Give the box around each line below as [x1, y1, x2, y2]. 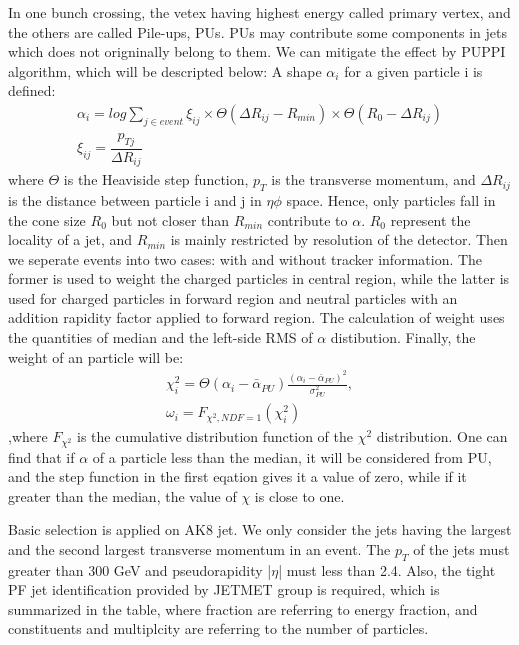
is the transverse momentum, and [271, 169, 476, 190]
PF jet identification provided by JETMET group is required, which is [8, 579, 440, 600]
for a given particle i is [344, 60, 483, 81]
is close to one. [254, 485, 345, 506]
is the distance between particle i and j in [8, 189, 262, 210]
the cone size [8, 209, 86, 230]
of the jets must [413, 538, 510, 559]
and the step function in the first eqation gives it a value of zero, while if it [8, 466, 467, 487]
